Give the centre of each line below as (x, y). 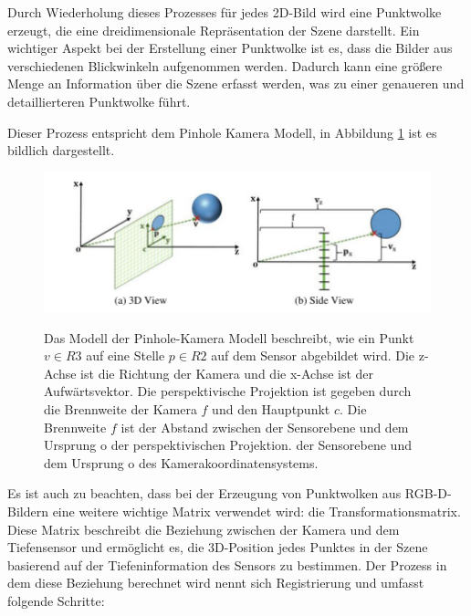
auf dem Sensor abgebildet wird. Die (313, 355)
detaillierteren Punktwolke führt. (99, 101)
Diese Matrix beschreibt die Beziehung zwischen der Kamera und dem (204, 529)
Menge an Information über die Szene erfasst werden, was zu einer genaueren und (236, 84)
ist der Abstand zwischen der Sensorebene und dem (265, 427)
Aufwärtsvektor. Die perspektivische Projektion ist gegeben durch (228, 391)
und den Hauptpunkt (271, 408)
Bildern (28, 511)
